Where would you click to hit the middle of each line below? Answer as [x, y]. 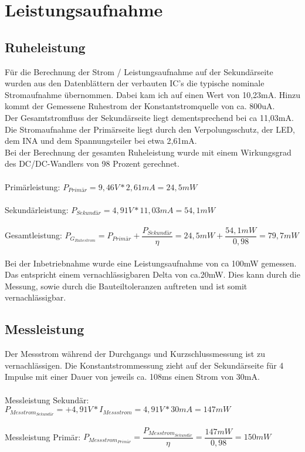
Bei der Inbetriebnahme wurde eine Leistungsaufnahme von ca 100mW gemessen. [151, 263]
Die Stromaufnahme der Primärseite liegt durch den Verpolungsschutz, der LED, [150, 129]
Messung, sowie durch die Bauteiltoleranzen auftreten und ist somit [126, 286]
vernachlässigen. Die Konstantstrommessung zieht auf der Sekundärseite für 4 [144, 365]
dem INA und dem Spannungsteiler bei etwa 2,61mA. [101, 141]
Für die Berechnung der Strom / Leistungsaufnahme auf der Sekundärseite [139, 71]
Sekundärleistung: [37, 209]
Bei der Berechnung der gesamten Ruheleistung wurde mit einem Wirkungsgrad [148, 152]
